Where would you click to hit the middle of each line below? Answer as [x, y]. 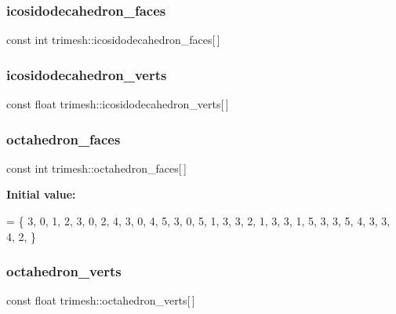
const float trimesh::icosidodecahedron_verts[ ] [118, 104]
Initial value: [41, 194]
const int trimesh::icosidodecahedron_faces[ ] [113, 40]
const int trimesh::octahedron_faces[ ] [96, 168]
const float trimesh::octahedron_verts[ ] [101, 300]
